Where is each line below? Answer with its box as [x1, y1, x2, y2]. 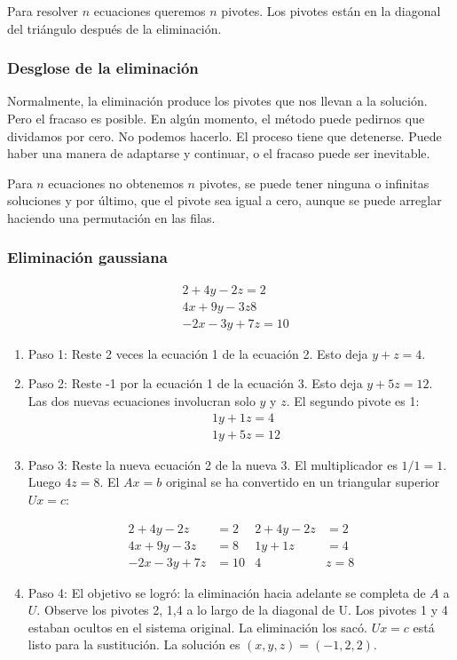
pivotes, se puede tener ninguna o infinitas [199, 173, 429, 192]
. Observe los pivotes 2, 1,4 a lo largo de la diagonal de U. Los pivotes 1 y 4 [36, 600, 448, 619]
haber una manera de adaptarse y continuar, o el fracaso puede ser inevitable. [7, 144, 430, 163]
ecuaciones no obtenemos [48, 173, 184, 192]
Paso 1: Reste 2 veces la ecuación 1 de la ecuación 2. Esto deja [28, 344, 368, 362]
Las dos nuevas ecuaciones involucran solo [28, 392, 256, 410]
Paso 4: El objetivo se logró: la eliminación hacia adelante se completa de [28, 583, 426, 601]
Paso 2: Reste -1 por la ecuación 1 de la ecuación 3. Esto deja [28, 374, 363, 393]
